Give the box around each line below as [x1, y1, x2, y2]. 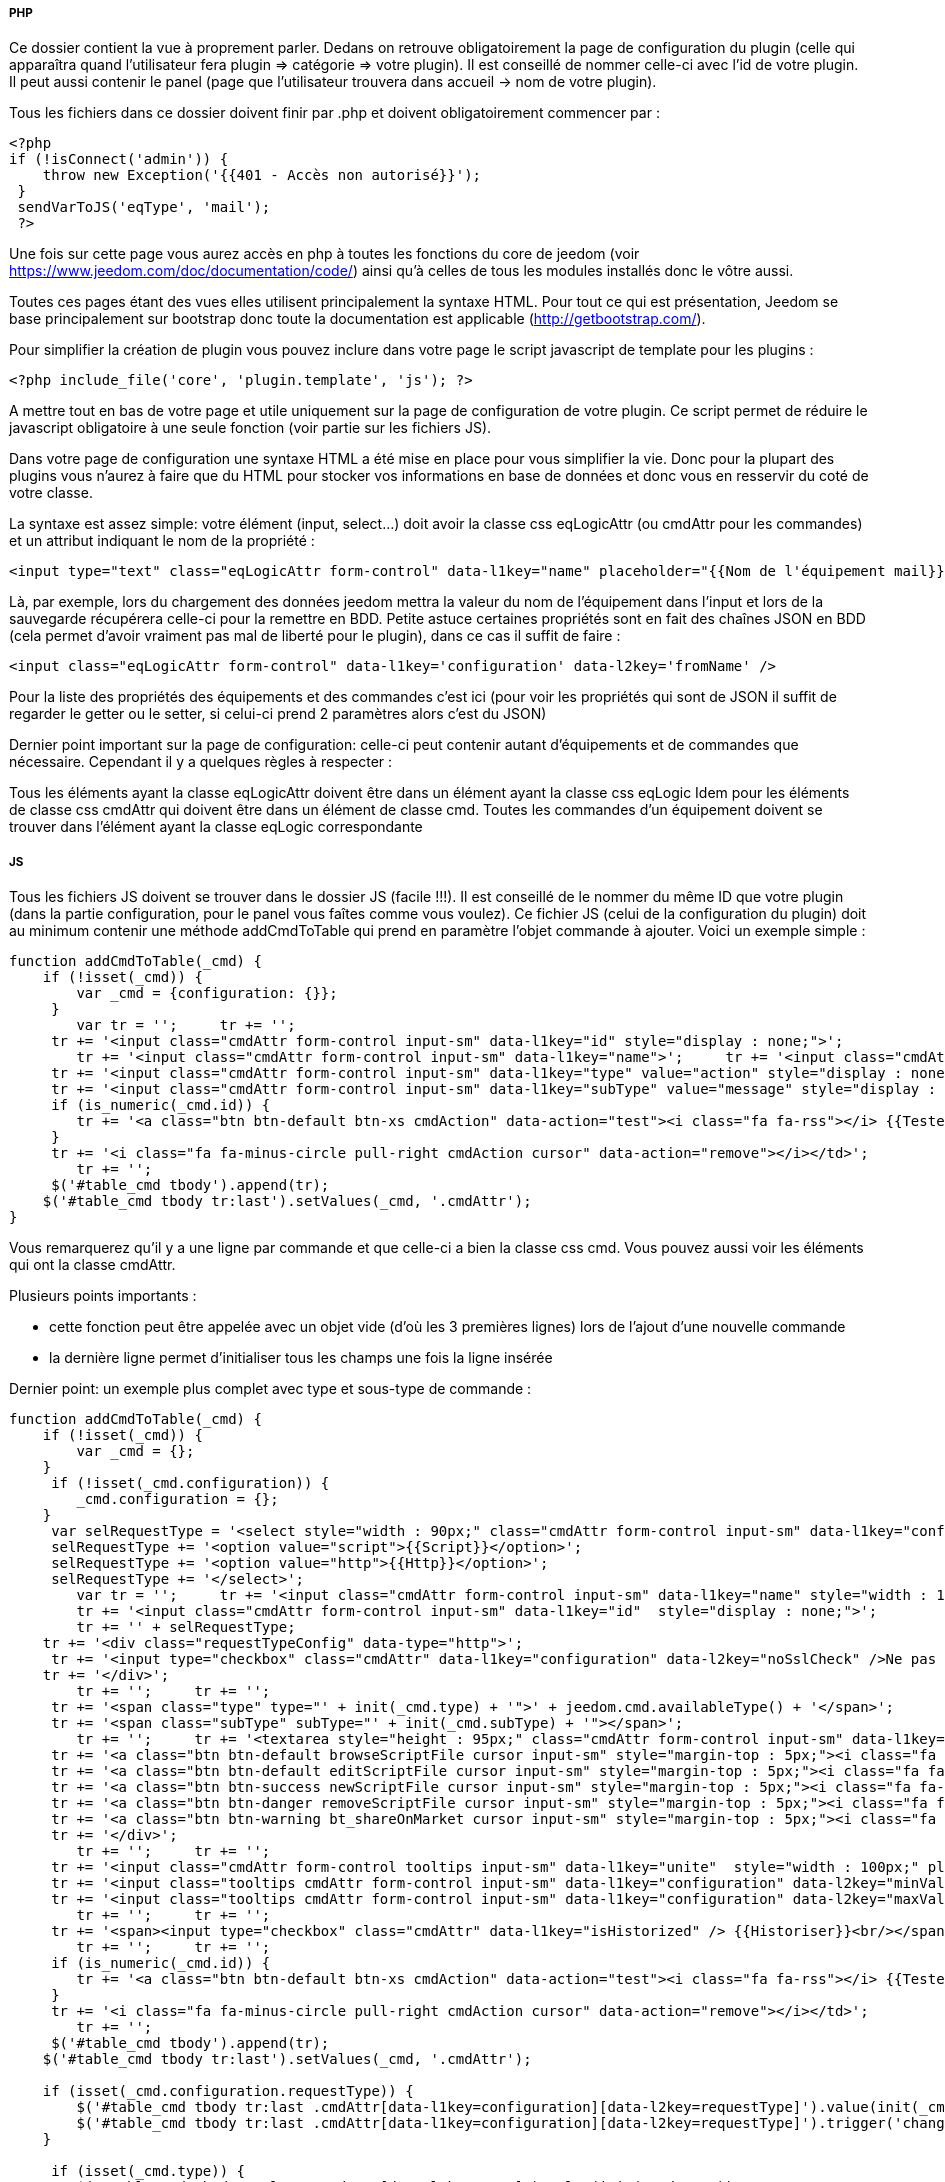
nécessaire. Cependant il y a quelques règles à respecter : [9, 753, 393, 771]
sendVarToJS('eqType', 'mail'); [17, 199, 271, 216]
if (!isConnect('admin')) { [9, 151, 229, 168]
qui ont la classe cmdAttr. [9, 1256, 176, 1274]
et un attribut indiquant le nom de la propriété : [9, 532, 315, 550]
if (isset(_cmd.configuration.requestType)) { [42, 2083, 414, 2100]
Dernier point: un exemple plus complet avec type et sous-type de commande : [9, 1380, 532, 1398]
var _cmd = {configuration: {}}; [76, 985, 338, 1002]
